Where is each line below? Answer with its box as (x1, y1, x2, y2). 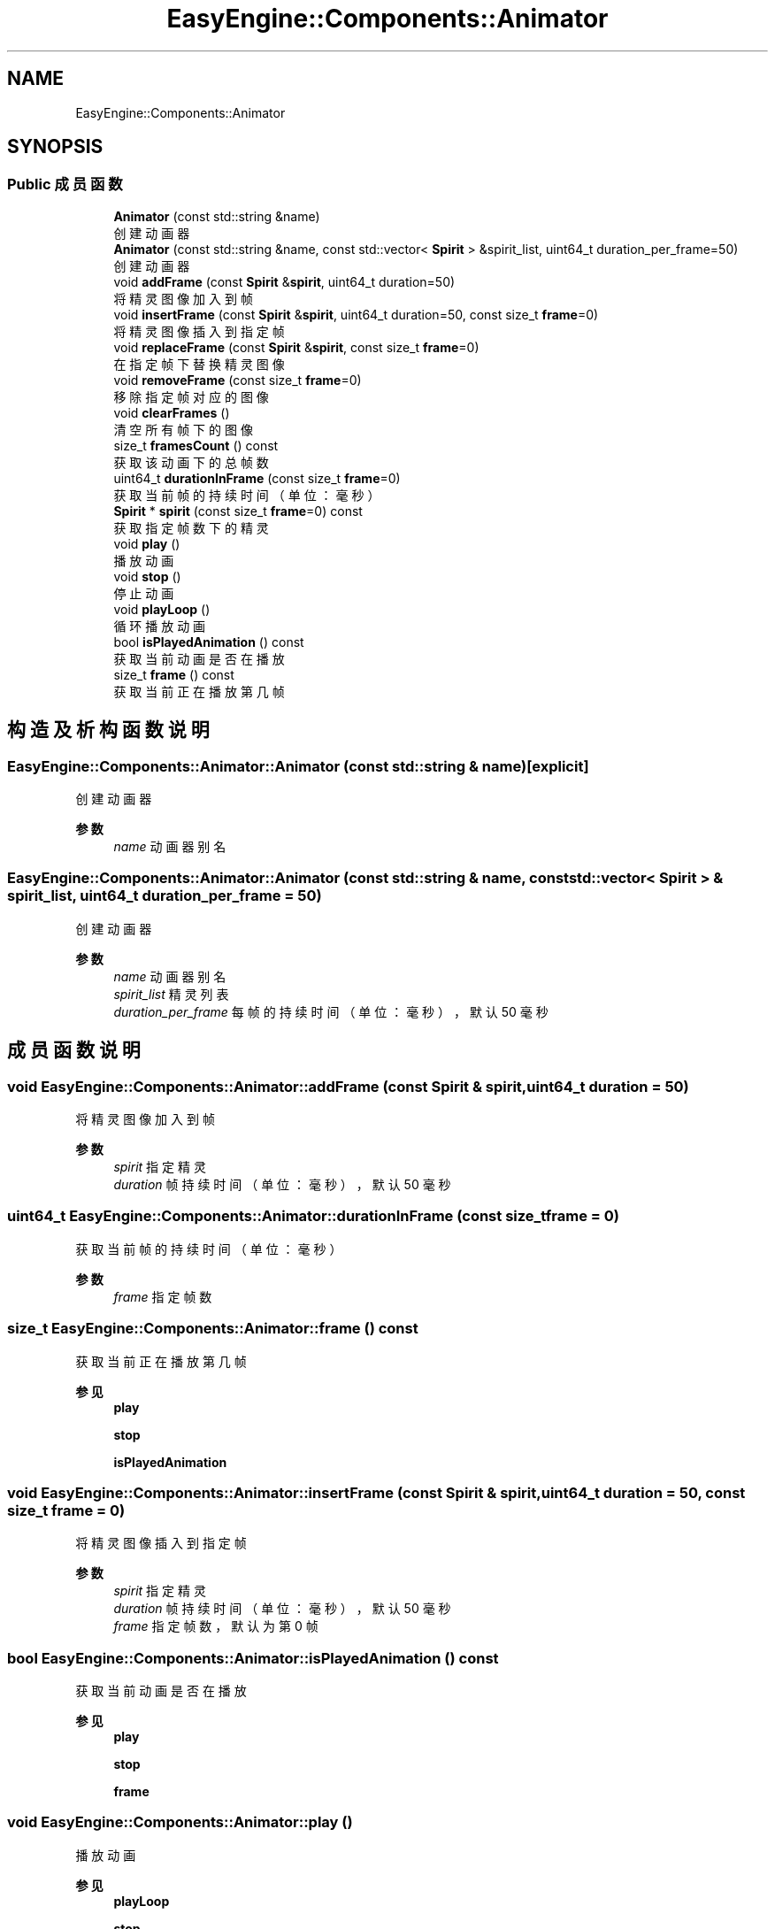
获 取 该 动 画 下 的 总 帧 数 (113, 454, 269, 470)
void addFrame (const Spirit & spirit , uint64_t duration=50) (113, 273, 456, 289)
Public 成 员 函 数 (7, 175, 123, 194)
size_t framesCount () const (113, 437, 279, 453)
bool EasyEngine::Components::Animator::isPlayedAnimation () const (7, 1648, 499, 1667)
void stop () (113, 568, 181, 584)
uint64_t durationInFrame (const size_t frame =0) (113, 470, 401, 486)
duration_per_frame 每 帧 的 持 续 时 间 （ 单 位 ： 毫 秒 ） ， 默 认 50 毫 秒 (113, 1003, 549, 1019)
